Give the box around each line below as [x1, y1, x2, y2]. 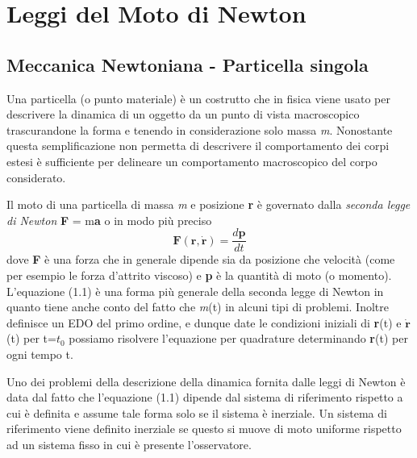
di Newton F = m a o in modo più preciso [6, 211, 212, 228]
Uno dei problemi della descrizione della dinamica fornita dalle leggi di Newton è [6, 373, 406, 389]
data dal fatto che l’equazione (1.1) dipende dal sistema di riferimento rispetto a [6, 389, 403, 406]
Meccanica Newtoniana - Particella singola [6, 52, 369, 77]
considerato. [6, 169, 66, 185]
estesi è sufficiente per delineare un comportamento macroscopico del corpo [6, 152, 377, 169]
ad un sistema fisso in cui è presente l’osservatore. [6, 435, 252, 452]
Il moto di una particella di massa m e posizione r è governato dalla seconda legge [6, 196, 411, 213]
